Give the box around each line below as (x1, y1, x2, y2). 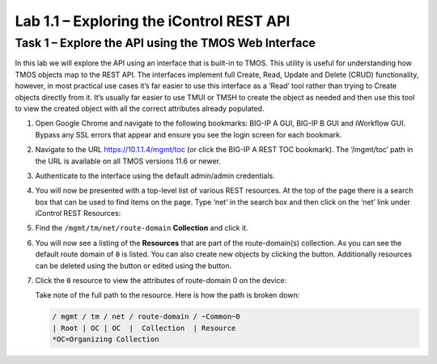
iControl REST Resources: (35, 209, 121, 218)
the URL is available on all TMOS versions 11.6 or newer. (35, 156, 222, 166)
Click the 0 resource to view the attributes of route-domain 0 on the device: (35, 276, 287, 286)
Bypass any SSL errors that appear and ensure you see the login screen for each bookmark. (35, 129, 342, 139)
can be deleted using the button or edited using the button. (35, 260, 232, 270)
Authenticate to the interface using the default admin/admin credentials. (35, 171, 275, 180)
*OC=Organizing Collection (52, 335, 159, 344)
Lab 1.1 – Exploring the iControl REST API (15, 12, 291, 30)
